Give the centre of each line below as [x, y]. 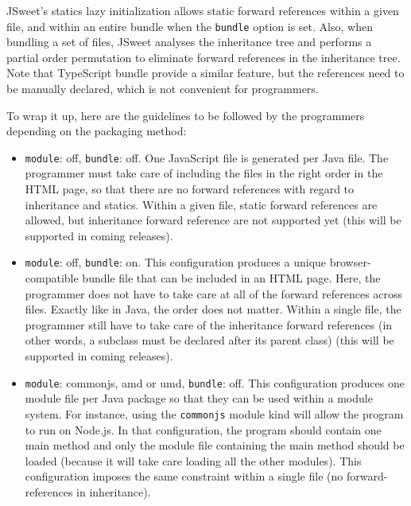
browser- [350, 262]
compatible [52, 278]
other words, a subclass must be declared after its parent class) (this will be [209, 340]
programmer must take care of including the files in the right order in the [204, 173]
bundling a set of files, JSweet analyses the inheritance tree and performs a [189, 42]
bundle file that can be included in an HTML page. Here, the [231, 278]
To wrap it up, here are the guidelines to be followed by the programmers [186, 115]
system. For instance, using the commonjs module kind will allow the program [214, 413]
